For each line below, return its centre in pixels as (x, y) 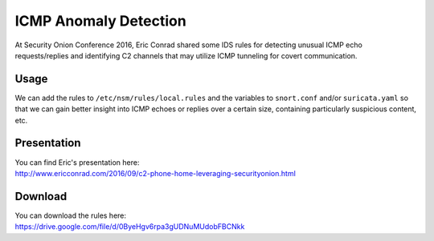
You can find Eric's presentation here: (77, 162)
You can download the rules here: (71, 215)
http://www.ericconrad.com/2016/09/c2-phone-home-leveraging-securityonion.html (156, 173)
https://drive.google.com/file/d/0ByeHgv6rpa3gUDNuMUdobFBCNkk (130, 227)
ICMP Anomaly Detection (100, 21)
